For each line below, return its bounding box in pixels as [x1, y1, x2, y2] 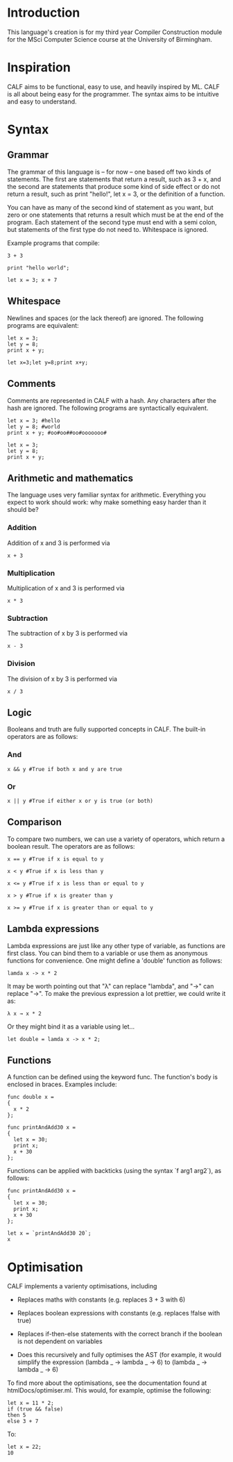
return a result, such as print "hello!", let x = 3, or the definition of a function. [7, 190, 225, 198]
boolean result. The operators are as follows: [7, 842, 135, 850]
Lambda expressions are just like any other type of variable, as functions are [7, 941, 225, 949]
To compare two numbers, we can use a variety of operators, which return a [7, 835, 225, 843]
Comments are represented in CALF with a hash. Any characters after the [7, 396, 217, 404]
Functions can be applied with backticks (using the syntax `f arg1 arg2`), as [7, 1167, 222, 1175]
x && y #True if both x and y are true [7, 765, 123, 772]
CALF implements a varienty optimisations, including [7, 1282, 157, 1290]
